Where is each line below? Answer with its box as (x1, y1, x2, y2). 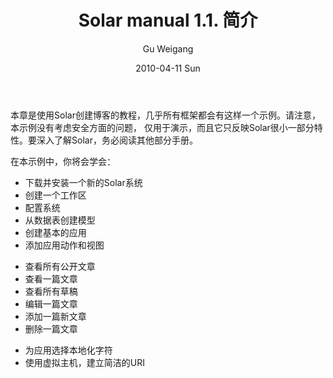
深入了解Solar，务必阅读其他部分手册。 (36, 134, 198, 146)
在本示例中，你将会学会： (10, 155, 116, 167)
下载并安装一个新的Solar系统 (24, 176, 143, 188)
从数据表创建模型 (24, 214, 96, 226)
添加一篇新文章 (24, 310, 87, 322)
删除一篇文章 (24, 322, 78, 335)
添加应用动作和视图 (24, 239, 105, 251)
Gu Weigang (142, 42, 194, 55)
